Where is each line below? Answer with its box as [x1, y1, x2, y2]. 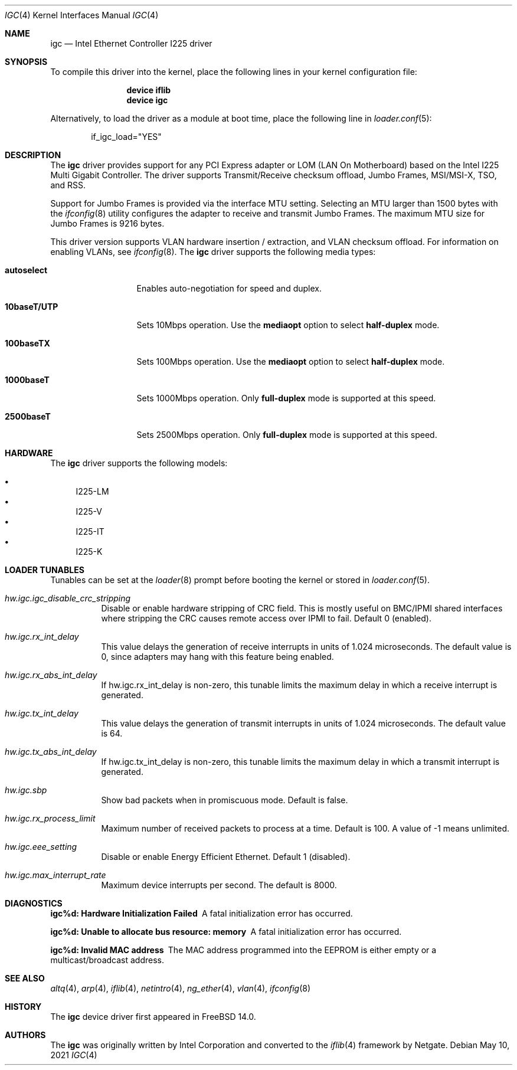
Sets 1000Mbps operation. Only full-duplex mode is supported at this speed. [136, 393, 436, 403]
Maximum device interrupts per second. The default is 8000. [101, 880, 337, 890]
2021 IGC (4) [50, 1050, 97, 1060]
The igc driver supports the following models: [50, 458, 228, 468]
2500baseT [5, 411, 51, 421]
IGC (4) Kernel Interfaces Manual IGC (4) [5, 10, 159, 20]
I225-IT [76, 526, 104, 536]
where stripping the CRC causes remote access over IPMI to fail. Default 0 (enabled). [101, 613, 431, 623]
